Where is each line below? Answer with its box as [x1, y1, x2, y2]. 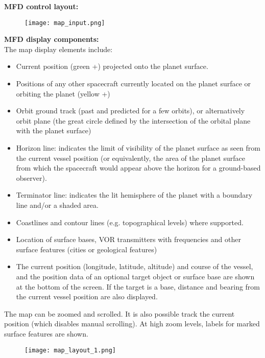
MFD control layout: [4, 1, 79, 11]
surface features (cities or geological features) [16, 244, 157, 254]
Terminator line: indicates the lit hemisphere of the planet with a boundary [16, 189, 253, 200]
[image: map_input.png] [25, 19, 105, 27]
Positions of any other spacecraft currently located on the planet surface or [16, 78, 251, 89]
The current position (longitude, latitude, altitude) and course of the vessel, [16, 261, 253, 272]
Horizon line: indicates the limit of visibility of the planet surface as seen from [16, 142, 260, 153]
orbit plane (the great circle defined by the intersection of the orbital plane [16, 115, 251, 126]
